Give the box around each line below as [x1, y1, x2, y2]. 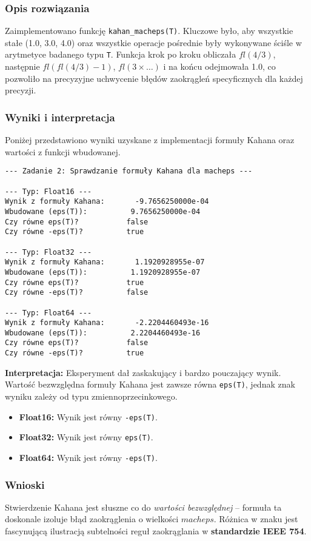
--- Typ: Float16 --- [5, 187, 92, 196]
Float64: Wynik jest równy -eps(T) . [19, 451, 158, 463]
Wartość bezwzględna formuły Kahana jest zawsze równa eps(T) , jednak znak [5, 378, 295, 391]
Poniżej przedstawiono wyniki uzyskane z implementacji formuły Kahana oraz [5, 133, 295, 146]
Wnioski [5, 477, 45, 492]
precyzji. [5, 84, 36, 96]
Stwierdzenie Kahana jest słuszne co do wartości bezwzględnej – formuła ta [5, 500, 282, 513]
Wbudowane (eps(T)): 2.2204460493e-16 [5, 328, 201, 337]
